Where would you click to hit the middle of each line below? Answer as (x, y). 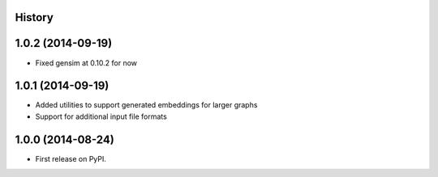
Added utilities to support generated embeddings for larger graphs (146, 105)
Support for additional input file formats (101, 116)
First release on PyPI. (71, 158)
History (34, 17)
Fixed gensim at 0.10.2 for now (86, 63)
